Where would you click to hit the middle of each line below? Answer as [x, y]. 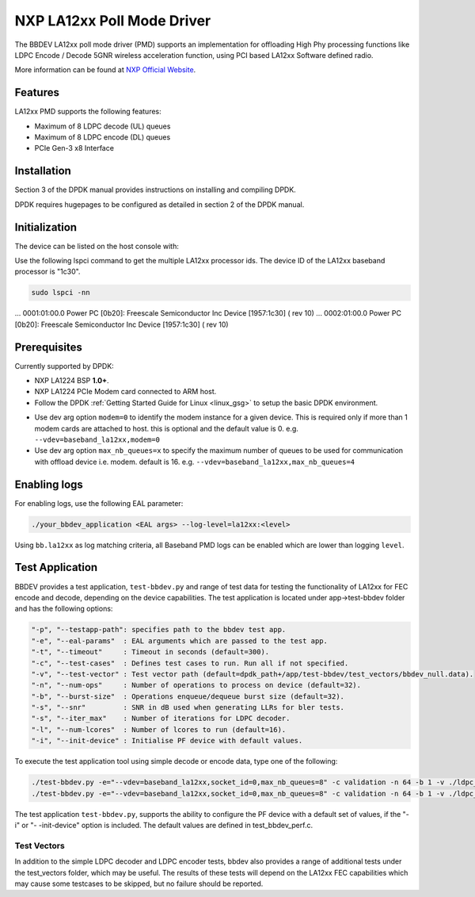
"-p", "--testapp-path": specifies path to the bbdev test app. [159, 630]
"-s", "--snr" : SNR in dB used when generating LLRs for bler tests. [188, 707]
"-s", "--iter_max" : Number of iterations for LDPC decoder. [161, 719]
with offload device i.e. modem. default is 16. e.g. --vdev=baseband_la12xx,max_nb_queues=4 [195, 462]
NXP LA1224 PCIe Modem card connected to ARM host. [125, 392]
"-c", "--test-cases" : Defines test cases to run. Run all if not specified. [190, 663]
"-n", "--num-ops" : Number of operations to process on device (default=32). [196, 685]
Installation [43, 171]
